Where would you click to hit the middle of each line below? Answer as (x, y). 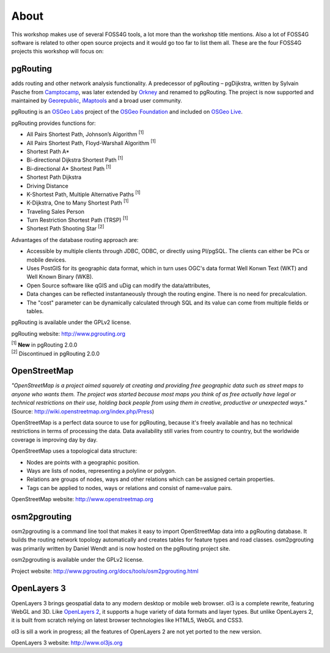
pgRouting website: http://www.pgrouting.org (68, 333)
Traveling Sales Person (56, 211)
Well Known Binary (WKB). (60, 277)
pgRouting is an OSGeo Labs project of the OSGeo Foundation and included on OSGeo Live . (127, 112)
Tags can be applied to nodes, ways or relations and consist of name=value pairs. (129, 488)
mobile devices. (46, 260)
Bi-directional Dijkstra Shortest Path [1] (75, 159)
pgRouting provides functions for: (53, 123)
